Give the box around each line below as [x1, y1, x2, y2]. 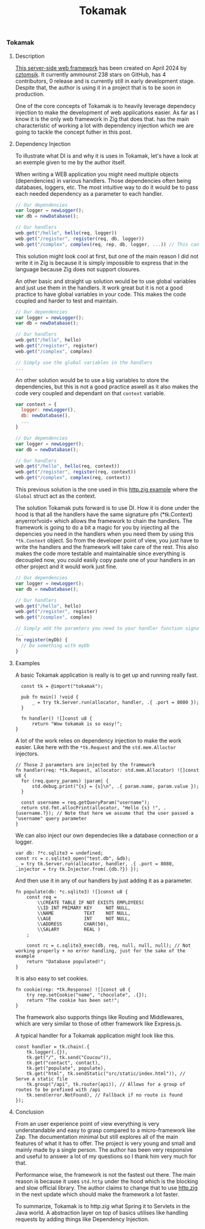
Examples [15, 659, 40, 666]
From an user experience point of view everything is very [15, 1120, 160, 1127]
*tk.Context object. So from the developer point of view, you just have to [15, 537, 199, 544]
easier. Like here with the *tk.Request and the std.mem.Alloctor [15, 743, 176, 750]
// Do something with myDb [21, 642, 90, 649]
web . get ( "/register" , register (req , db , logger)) [15, 236, 145, 242]
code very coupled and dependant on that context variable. [15, 389, 166, 396]
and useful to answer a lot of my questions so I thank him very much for [15, 1152, 196, 1160]
